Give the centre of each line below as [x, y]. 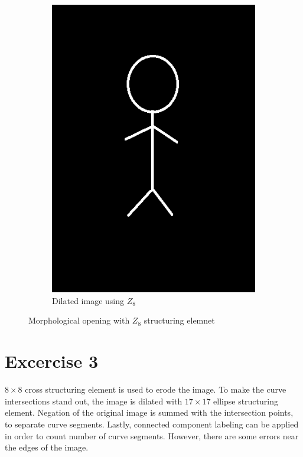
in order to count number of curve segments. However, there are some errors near [152, 435]
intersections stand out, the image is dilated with [94, 401]
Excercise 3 [52, 361]
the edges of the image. [47, 447]
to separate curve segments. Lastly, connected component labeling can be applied [152, 424]
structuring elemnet [179, 320]
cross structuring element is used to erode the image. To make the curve [156, 389]
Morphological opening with [79, 320]
